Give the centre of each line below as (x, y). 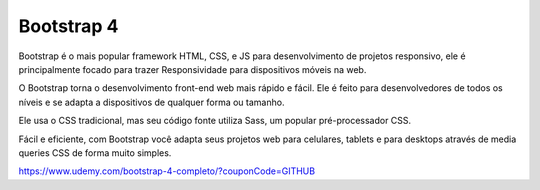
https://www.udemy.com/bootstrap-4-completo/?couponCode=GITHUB (166, 171)
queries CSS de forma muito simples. (95, 152)
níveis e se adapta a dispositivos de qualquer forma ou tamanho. (151, 102)
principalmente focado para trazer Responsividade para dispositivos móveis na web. (192, 69)
